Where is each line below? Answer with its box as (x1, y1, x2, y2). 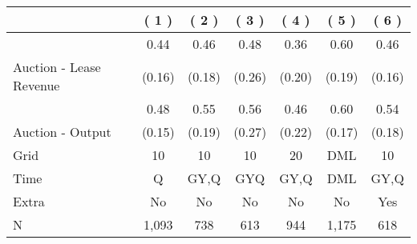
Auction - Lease (13, 58, 101, 76)
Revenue (13, 76, 60, 94)
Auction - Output (13, 122, 111, 141)
